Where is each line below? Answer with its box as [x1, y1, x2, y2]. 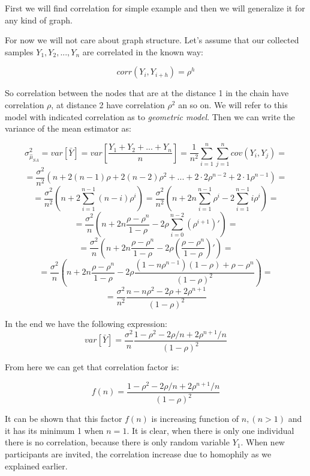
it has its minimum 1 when [5, 424, 104, 436]
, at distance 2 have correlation [51, 98, 165, 111]
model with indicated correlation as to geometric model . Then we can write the [5, 110, 295, 123]
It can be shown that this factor [5, 412, 122, 425]
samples [5, 45, 34, 58]
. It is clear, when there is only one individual [127, 424, 294, 436]
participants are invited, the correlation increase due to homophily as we [5, 447, 272, 460]
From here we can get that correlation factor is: [5, 361, 179, 373]
